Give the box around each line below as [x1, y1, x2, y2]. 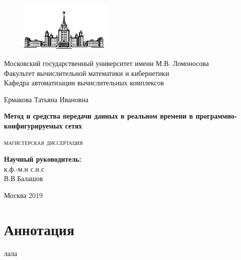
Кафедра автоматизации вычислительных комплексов [4, 77, 164, 88]
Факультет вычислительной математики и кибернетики [4, 67, 169, 78]
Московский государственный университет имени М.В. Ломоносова [4, 58, 209, 68]
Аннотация [4, 219, 75, 239]
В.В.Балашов [4, 173, 43, 184]
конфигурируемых [4, 120, 63, 130]
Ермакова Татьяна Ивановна [4, 94, 88, 104]
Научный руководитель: [4, 154, 81, 164]
